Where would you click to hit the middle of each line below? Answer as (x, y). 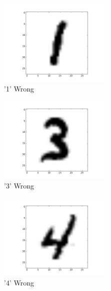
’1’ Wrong (19, 89)
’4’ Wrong (19, 283)
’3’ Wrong (19, 186)
